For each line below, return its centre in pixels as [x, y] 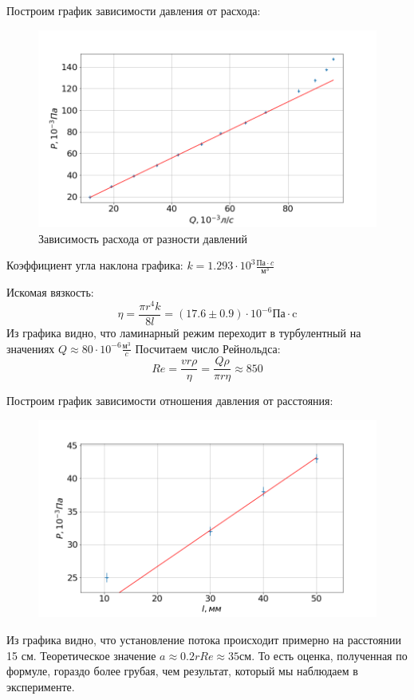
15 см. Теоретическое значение [81, 655]
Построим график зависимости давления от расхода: [134, 10]
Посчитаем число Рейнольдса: [208, 348]
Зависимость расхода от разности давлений [143, 238]
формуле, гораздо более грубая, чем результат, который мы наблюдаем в [182, 671]
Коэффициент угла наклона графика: [95, 265]
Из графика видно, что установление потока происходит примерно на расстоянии [204, 639]
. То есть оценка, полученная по [329, 655]
